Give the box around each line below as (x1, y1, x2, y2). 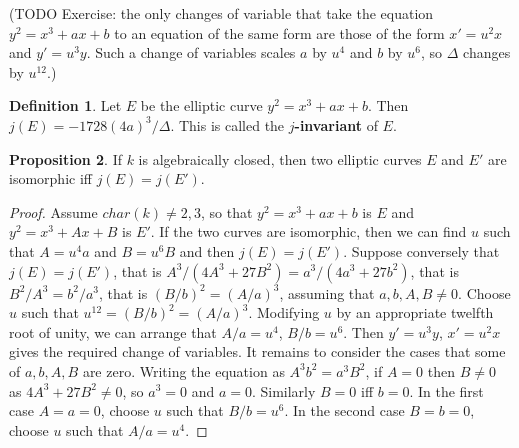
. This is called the (170, 114, 285, 135)
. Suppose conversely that (343, 240, 500, 261)
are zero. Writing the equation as (82, 360, 285, 381)
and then (179, 240, 235, 261)
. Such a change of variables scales (86, 42, 296, 63)
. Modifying (248, 302, 320, 323)
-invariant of (294, 114, 378, 135)
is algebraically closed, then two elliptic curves (138, 148, 422, 169)
